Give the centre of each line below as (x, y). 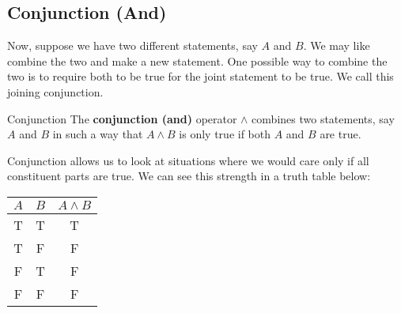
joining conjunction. (55, 91)
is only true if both (225, 134)
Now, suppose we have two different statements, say (132, 45)
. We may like (337, 45)
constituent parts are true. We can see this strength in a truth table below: (189, 176)
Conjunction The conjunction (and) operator (122, 118)
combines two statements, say (323, 118)
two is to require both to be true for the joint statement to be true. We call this (200, 76)
